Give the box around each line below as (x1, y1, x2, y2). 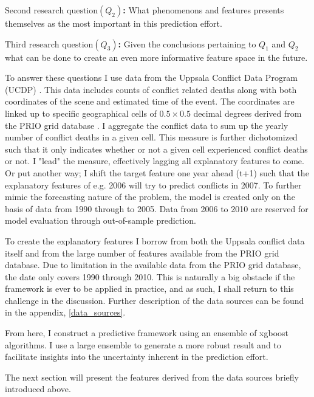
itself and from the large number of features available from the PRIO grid (5, 246, 279, 259)
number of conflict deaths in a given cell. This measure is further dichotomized (5, 131, 298, 143)
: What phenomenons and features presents (123, 4, 284, 16)
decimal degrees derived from (193, 106, 302, 119)
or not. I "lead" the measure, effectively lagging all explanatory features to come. (5, 154, 304, 167)
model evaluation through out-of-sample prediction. (5, 214, 196, 227)
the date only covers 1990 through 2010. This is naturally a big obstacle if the (5, 270, 295, 283)
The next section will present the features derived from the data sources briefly (5, 370, 299, 383)
